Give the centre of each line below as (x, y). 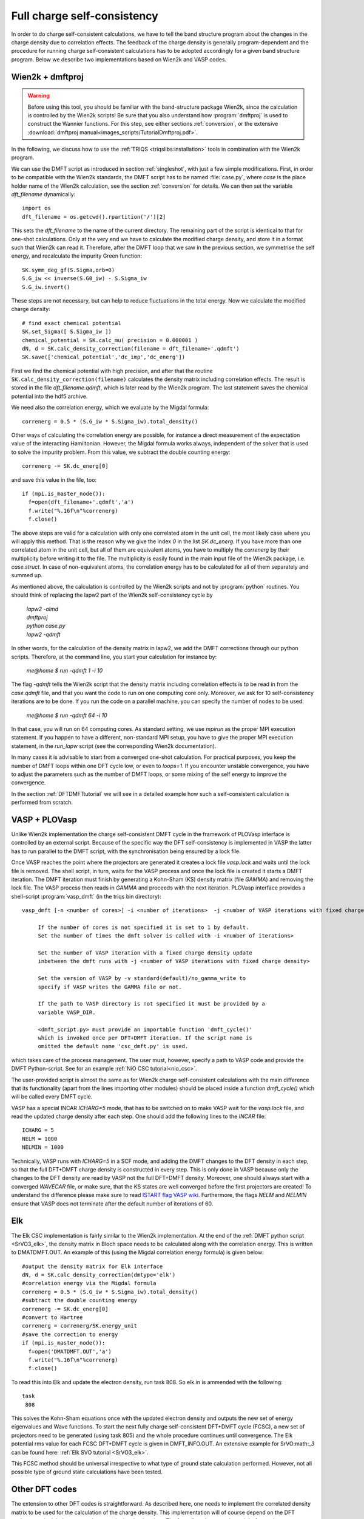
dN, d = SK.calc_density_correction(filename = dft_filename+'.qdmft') (131, 348)
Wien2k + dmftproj (48, 77)
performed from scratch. (42, 803)
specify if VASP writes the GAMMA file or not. (110, 987)
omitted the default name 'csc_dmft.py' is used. (113, 1046)
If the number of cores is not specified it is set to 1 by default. (143, 927)
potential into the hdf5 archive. (49, 396)
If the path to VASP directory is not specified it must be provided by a (151, 1004)
